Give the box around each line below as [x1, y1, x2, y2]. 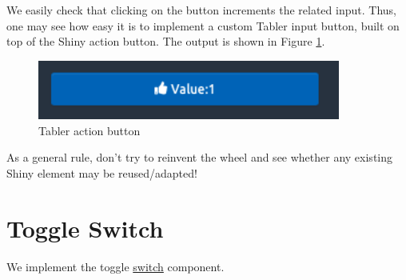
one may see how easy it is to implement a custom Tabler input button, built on [6, 17, 400, 34]
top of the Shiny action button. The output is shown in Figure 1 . [6, 33, 325, 50]
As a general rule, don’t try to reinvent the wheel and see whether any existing [6, 149, 393, 166]
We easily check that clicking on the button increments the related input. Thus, [6, 2, 396, 18]
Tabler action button [38, 122, 141, 138]
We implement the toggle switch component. [6, 258, 225, 274]
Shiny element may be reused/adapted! [6, 164, 197, 181]
